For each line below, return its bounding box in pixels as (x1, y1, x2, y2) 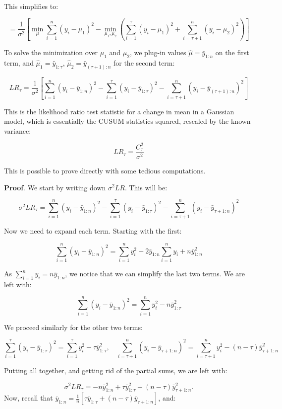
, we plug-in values (129, 47, 186, 58)
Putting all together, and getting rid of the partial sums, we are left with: (4, 365, 227, 376)
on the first (215, 47, 249, 58)
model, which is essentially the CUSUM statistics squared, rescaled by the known (4, 116, 251, 126)
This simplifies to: (4, 1, 58, 11)
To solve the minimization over (4, 47, 98, 58)
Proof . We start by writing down (4, 182, 106, 192)
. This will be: (124, 182, 168, 192)
